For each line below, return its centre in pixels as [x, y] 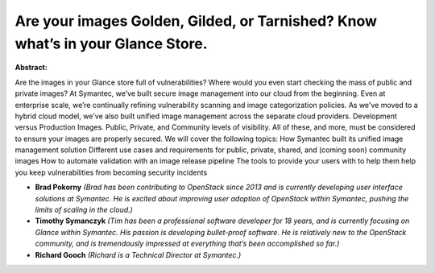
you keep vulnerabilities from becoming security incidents [111, 172]
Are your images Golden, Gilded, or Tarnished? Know [196, 21]
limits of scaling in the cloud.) [84, 210]
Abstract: [31, 68]
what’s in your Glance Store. [112, 43]
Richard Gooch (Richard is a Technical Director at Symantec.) [138, 254]
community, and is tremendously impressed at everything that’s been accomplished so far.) [187, 244]
